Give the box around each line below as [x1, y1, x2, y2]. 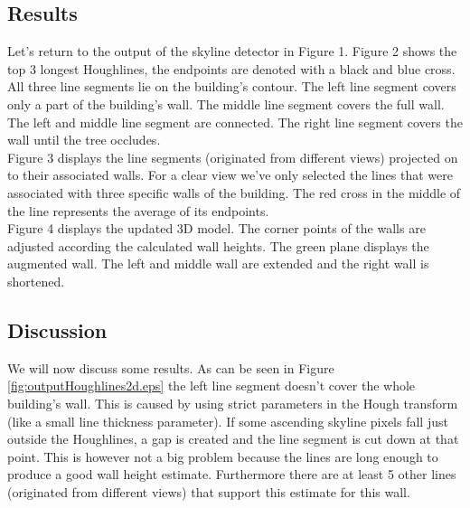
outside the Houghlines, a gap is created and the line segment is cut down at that [7, 429, 459, 448]
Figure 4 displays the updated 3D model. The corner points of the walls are [7, 219, 426, 238]
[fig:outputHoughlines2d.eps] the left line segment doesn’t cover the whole [7, 376, 416, 395]
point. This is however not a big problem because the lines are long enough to [7, 447, 438, 466]
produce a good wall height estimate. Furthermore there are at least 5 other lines [7, 465, 456, 484]
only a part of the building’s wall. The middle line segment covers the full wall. [7, 94, 445, 113]
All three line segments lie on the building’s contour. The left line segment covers [7, 77, 456, 96]
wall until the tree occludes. [7, 130, 161, 149]
